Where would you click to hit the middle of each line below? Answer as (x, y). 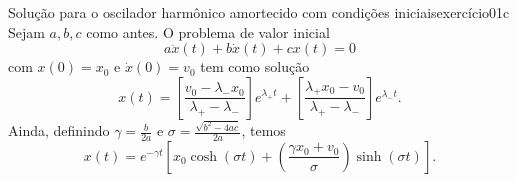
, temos (263, 130)
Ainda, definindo (59, 130)
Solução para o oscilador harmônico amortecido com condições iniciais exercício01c (259, 12)
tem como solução (255, 66)
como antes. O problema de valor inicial (208, 31)
